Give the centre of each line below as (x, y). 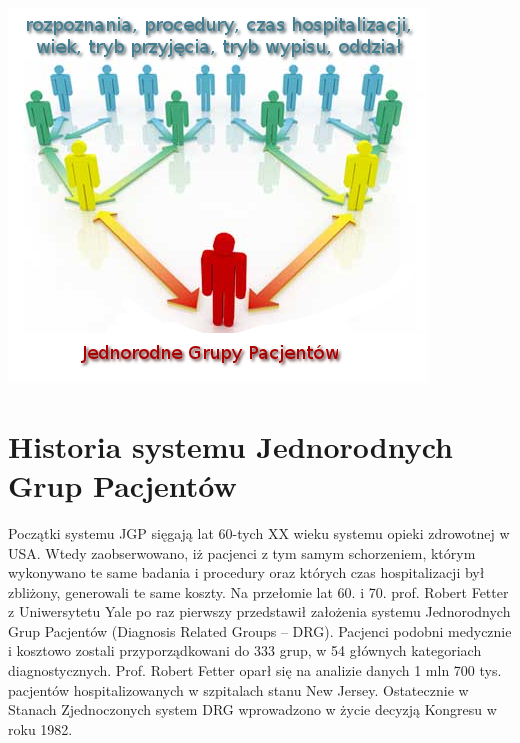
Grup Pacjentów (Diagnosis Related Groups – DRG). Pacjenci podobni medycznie (260, 630)
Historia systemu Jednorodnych (231, 445)
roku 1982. (40, 728)
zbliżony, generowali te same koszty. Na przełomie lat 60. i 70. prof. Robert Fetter (258, 591)
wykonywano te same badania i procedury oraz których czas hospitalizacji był (246, 572)
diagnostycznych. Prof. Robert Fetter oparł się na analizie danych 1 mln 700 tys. (255, 670)
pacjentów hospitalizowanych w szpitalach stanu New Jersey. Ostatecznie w (238, 689)
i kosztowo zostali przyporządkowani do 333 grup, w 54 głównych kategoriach (245, 650)
